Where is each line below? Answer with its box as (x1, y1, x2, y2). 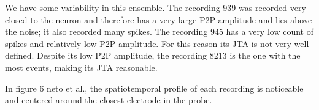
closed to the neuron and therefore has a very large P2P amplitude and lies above (5, 13, 312, 26)
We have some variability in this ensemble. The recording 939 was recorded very (5, 1, 306, 13)
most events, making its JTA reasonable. (5, 61, 158, 73)
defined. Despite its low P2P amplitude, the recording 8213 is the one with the (5, 49, 301, 62)
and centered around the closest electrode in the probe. (5, 94, 212, 106)
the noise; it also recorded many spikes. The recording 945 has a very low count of (5, 25, 313, 38)
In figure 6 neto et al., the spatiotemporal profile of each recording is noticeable (5, 81, 304, 94)
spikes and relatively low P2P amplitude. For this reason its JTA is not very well (5, 37, 309, 50)
